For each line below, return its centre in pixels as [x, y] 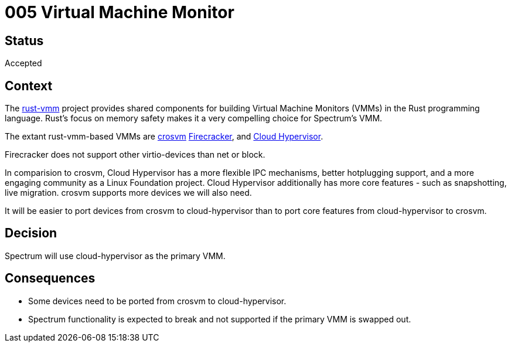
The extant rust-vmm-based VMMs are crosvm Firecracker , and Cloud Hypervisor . [164, 137]
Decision [31, 233]
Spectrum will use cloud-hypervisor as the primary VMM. [115, 256]
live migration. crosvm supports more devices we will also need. [128, 193]
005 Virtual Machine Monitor [120, 12]
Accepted [23, 63]
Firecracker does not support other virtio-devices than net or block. [135, 155]
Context [29, 86]
